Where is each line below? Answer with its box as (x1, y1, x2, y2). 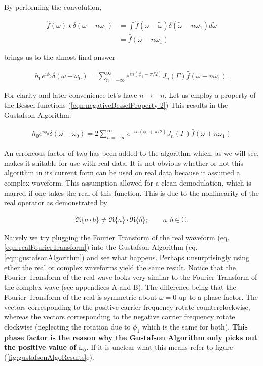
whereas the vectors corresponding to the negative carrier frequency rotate (4, 311, 235, 322)
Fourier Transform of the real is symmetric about (4, 291, 157, 302)
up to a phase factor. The (178, 291, 258, 302)
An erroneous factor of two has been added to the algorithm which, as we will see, (4, 148, 259, 158)
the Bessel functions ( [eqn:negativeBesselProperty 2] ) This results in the (4, 99, 228, 110)
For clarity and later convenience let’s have (4, 90, 137, 100)
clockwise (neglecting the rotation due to (4, 321, 131, 332)
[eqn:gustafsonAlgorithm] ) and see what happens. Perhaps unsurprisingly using (4, 251, 250, 262)
